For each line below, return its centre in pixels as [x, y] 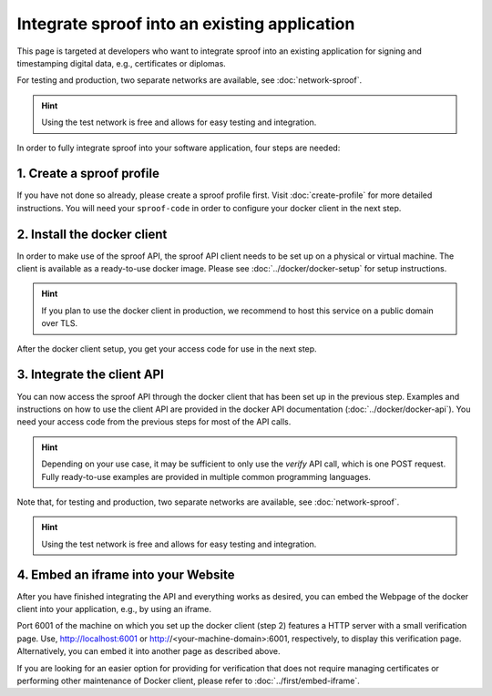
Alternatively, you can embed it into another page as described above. [149, 651]
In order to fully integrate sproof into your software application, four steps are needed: [179, 148]
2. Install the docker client [92, 234]
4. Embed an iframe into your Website [126, 574]
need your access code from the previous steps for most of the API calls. [154, 422]
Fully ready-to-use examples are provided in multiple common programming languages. [206, 476]
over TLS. [60, 323]
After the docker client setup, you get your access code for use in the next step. [167, 348]
